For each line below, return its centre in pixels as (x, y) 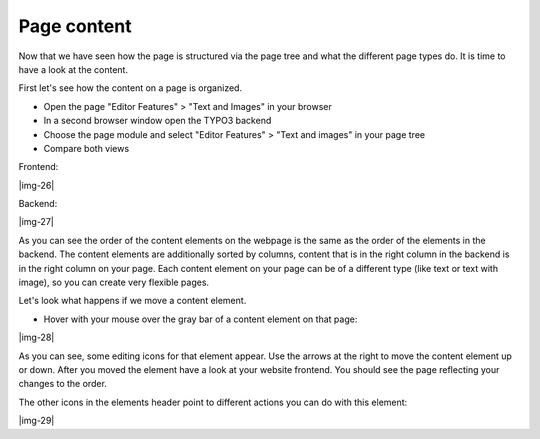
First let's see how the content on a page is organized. (130, 88)
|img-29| (36, 421)
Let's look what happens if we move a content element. (132, 301)
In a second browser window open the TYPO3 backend (157, 121)
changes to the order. (62, 384)
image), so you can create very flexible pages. (114, 282)
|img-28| (36, 337)
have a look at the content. (73, 69)
